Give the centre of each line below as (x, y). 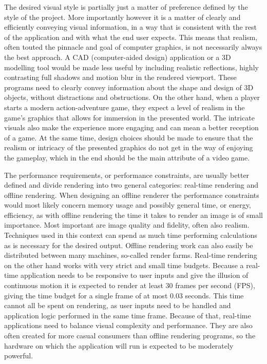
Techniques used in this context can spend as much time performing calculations (131, 235)
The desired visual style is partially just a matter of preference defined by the (126, 7)
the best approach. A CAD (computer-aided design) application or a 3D (118, 57)
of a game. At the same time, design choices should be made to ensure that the (129, 137)
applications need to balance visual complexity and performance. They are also (128, 325)
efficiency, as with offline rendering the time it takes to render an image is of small (134, 215)
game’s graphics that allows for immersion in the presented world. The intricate (129, 117)
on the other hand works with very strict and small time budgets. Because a (124, 265)
